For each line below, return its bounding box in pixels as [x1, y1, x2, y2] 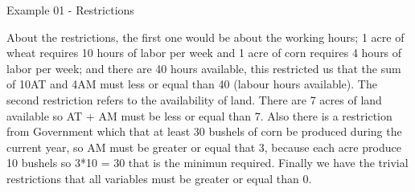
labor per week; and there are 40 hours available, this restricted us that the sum [6, 59, 401, 76]
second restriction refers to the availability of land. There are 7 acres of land [6, 91, 382, 108]
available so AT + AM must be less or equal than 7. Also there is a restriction [6, 107, 392, 124]
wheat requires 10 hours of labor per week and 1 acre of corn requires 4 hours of [6, 44, 402, 61]
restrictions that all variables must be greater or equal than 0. [6, 170, 312, 186]
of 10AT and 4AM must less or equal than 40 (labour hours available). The [6, 76, 377, 92]
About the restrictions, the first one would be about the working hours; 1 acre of [6, 28, 405, 45]
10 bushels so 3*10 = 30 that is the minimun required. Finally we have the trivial [6, 154, 409, 171]
